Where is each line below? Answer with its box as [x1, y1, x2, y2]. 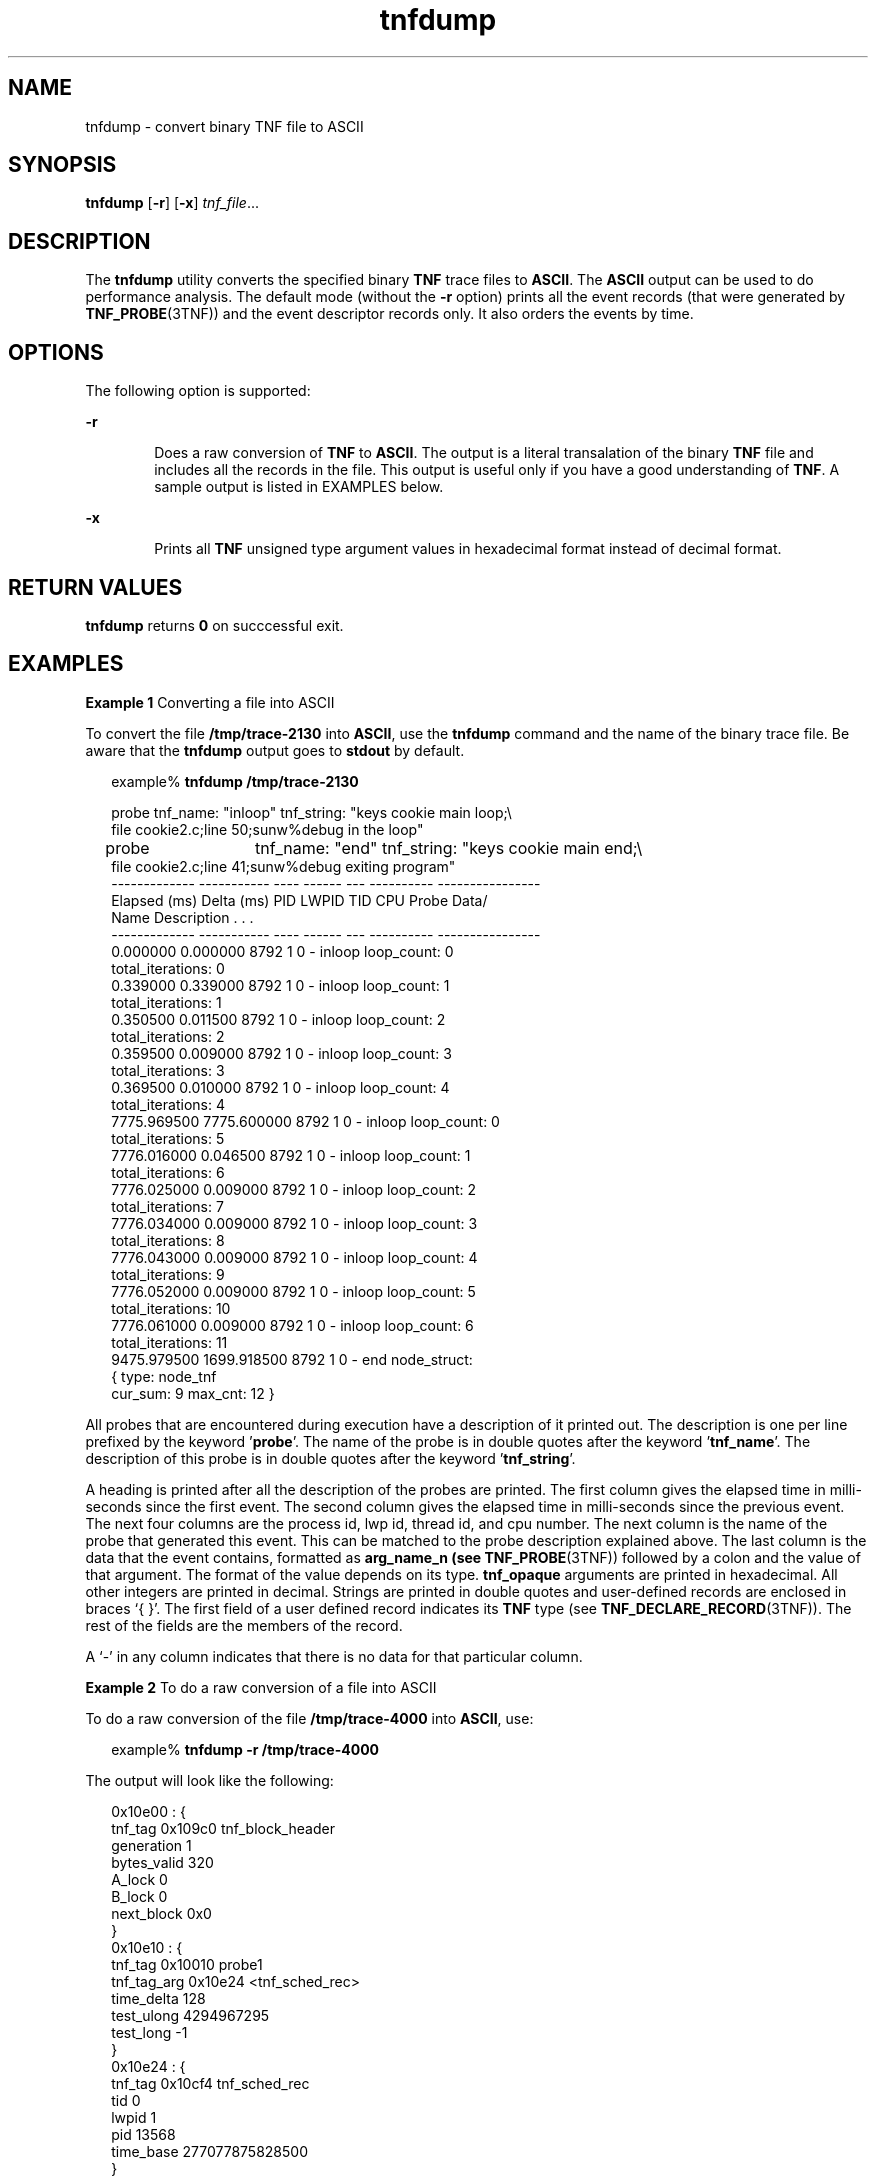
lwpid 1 [111, 2108, 157, 2126]
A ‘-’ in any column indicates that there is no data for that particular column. [85, 1647, 583, 1665]
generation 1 [111, 1836, 192, 1854]
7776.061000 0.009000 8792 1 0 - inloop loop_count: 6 [111, 1316, 474, 1334]
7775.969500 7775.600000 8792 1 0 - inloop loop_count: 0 [111, 1112, 500, 1130]
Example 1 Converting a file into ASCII [85, 693, 335, 711]
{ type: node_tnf [111, 1367, 217, 1385]
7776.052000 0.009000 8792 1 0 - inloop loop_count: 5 [111, 1282, 476, 1300]
